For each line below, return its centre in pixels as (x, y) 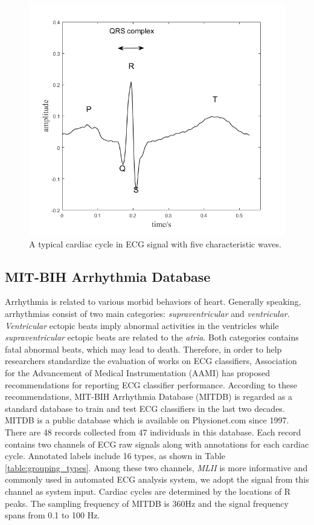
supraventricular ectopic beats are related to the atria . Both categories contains (152, 337)
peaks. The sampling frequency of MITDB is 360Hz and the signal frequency (147, 503)
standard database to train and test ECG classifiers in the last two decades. (145, 408)
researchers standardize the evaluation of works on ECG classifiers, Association (151, 361)
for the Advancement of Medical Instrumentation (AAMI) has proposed (138, 373)
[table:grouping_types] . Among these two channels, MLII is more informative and (156, 467)
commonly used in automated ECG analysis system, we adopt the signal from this (157, 479)
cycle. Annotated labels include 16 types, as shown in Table (115, 456)
